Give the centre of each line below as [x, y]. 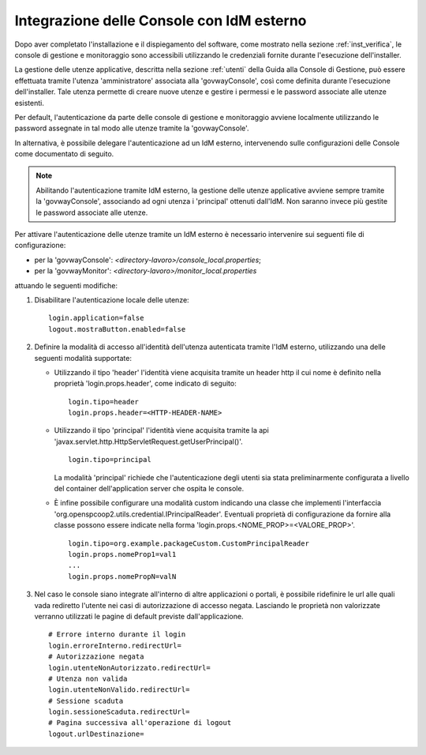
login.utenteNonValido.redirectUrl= [119, 690]
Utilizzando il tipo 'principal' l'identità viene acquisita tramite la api [162, 430]
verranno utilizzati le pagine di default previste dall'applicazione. [139, 616]
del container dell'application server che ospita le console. [149, 489]
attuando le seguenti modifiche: [66, 285]
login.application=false [96, 318]
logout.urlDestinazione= [96, 734]
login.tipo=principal [110, 460]
